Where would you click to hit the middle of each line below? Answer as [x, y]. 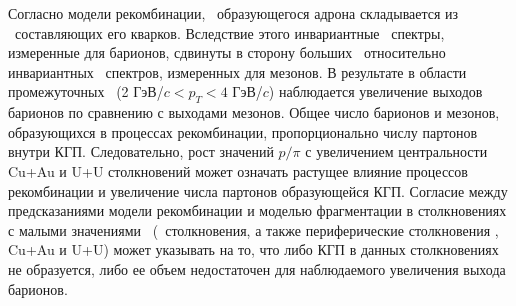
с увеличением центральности [396, 151]
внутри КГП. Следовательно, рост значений [141, 151]
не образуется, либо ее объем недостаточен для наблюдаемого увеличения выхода [257, 268]
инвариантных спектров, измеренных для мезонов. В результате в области [237, 71]
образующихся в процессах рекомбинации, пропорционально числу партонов [243, 131]
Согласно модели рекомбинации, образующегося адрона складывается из [233, 13]
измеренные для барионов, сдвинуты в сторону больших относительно [227, 52]
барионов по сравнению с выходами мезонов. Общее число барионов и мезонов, [254, 112]
